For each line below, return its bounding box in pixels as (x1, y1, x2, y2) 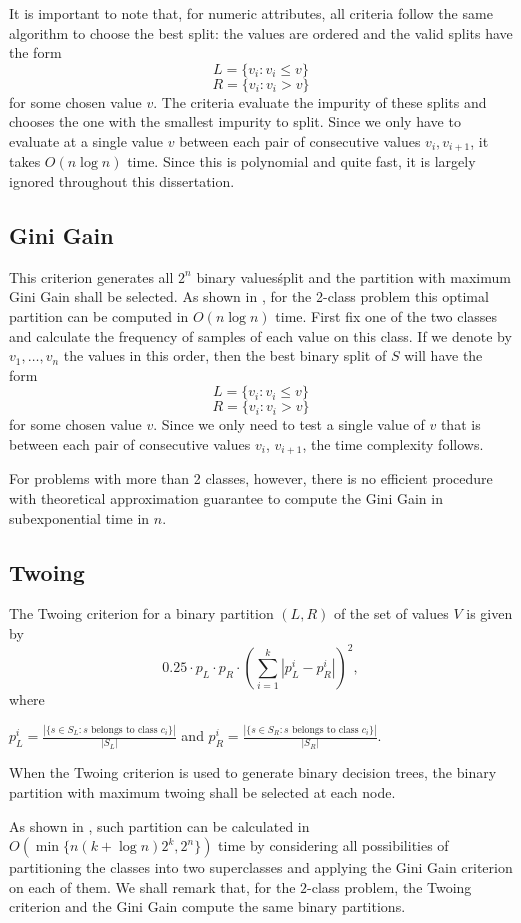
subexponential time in (9, 507, 150, 528)
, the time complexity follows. (302, 433, 484, 454)
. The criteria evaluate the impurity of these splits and (153, 91, 487, 112)
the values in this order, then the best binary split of (63, 345, 387, 366)
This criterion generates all (9, 266, 174, 287)
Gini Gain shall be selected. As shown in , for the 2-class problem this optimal (9, 286, 489, 307)
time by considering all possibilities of (218, 835, 449, 856)
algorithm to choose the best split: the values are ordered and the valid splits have (9, 22, 513, 43)
